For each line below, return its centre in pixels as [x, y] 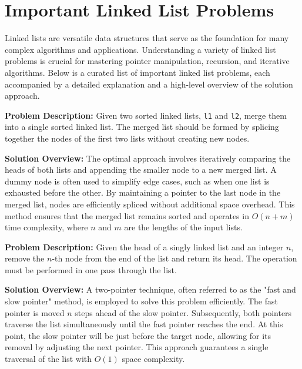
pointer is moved [35, 312]
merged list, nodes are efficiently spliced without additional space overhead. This [150, 204]
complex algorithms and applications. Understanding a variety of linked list [140, 49]
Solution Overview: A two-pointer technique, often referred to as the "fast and [150, 289]
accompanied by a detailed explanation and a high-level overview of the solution [149, 84]
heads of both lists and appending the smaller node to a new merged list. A [141, 170]
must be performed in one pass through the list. [91, 269]
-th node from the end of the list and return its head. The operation [175, 258]
